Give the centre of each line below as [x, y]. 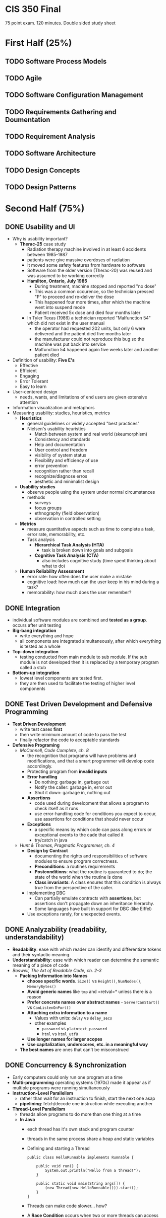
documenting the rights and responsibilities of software [91, 856]
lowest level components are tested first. [61, 678]
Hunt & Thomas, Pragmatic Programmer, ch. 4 [67, 845]
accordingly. [40, 766]
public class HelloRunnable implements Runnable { [81, 1157]
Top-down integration [35, 652]
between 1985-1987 [47, 255]
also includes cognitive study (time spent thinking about [99, 561]
